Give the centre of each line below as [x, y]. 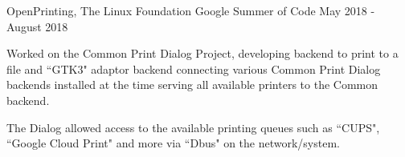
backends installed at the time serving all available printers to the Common [192, 85]
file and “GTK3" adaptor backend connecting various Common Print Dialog [194, 68]
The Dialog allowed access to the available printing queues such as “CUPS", [193, 127]
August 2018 [37, 26]
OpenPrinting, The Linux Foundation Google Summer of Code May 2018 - [191, 10]
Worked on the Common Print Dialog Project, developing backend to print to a [202, 53]
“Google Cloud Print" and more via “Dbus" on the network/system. [173, 143]
